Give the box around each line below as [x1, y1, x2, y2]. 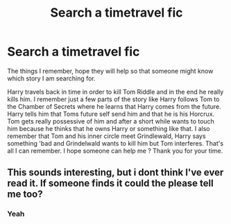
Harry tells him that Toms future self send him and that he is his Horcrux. [7, 110, 215, 118]
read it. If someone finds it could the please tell [7, 178, 214, 189]
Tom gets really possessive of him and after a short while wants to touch [7, 117, 215, 126]
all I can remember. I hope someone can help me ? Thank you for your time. [7, 146, 223, 155]
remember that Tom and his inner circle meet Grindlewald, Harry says [7, 132, 206, 140]
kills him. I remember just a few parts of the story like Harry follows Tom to [7, 95, 220, 103]
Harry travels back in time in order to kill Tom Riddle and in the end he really [7, 87, 224, 96]
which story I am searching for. [7, 74, 96, 83]
